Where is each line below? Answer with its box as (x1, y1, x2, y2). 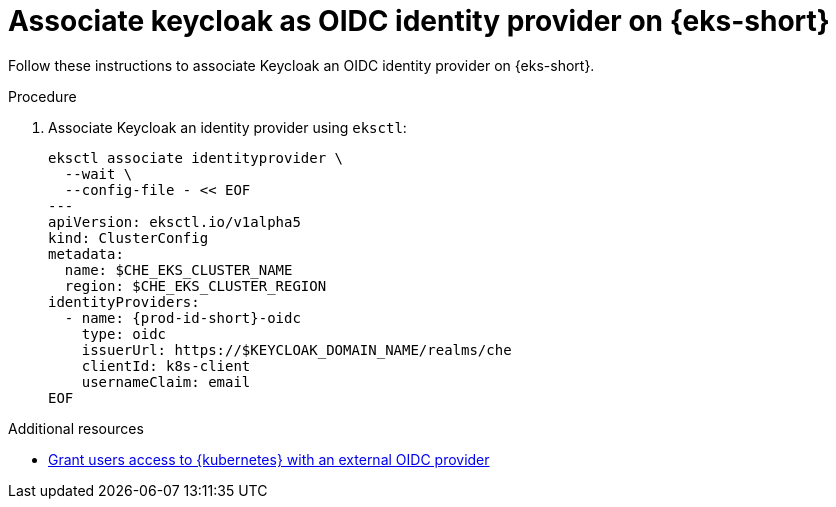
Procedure (8, 87, 77, 105)
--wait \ (64, 165, 133, 182)
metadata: (48, 245, 124, 262)
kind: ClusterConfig (48, 229, 209, 246)
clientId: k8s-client (81, 357, 251, 374)
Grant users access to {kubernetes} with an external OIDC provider (48, 450, 490, 468)
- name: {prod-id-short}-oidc (64, 309, 301, 326)
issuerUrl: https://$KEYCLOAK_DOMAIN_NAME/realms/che (81, 341, 512, 358)
